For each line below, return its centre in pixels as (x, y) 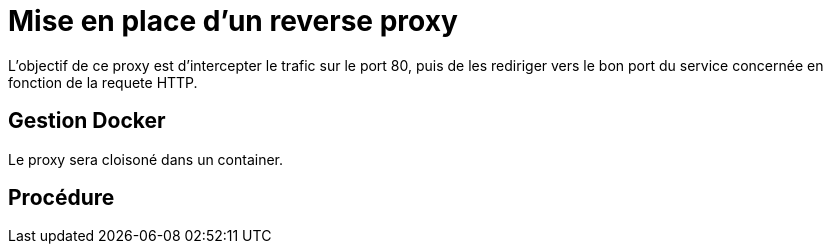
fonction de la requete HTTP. (103, 82)
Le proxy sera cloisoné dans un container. (146, 159)
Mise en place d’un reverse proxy (233, 21)
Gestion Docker (87, 121)
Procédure (61, 198)
